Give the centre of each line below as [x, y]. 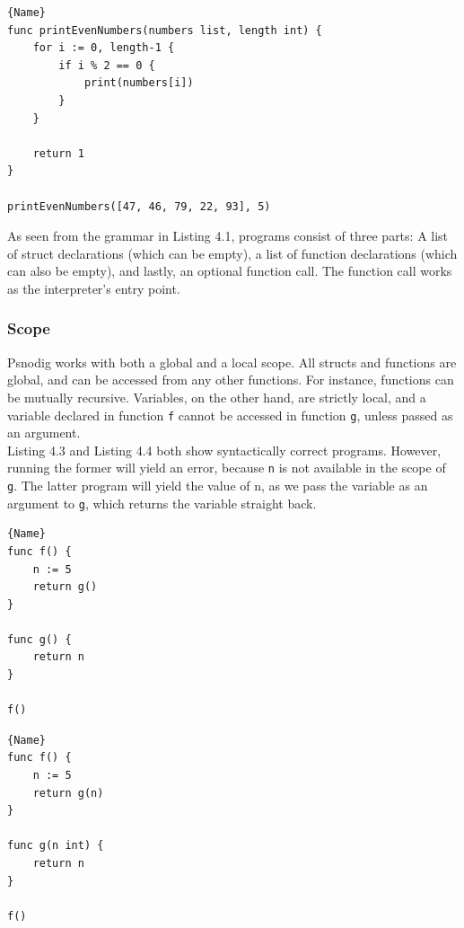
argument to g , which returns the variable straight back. [162, 503]
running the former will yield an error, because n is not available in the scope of [227, 468]
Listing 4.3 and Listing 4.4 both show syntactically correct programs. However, [224, 450]
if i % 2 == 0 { [107, 65]
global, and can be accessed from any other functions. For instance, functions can [231, 380]
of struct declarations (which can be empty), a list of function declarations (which [232, 253]
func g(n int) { [56, 846]
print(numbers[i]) [139, 83]
